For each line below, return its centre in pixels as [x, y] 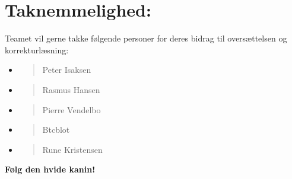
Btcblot [56, 130]
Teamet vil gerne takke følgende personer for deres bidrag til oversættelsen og [146, 38]
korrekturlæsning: [37, 49]
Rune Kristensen [72, 149]
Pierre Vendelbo [72, 109]
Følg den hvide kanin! [50, 169]
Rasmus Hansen [71, 89]
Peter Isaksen [67, 70]
